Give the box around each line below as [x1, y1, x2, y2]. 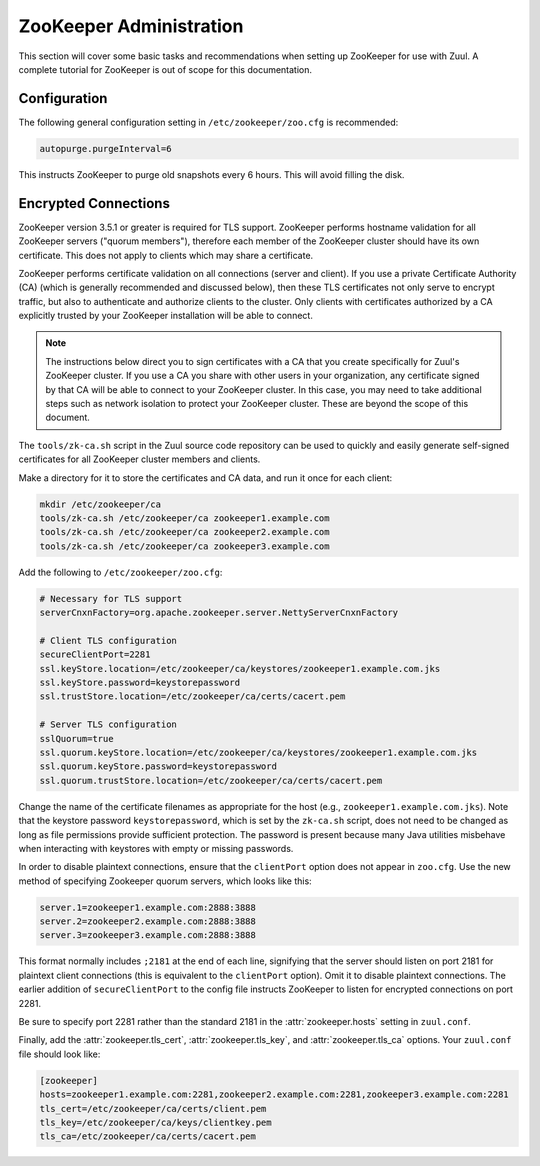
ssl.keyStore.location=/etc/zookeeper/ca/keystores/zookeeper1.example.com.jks [39, 663, 441, 674]
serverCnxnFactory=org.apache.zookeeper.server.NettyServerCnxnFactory [39, 607, 399, 619]
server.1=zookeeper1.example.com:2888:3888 [39, 901, 257, 913]
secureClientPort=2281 [39, 649, 151, 660]
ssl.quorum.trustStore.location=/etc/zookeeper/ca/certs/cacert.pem [39, 775, 383, 786]
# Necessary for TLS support [39, 593, 183, 604]
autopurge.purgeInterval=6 [39, 143, 172, 154]
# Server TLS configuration [39, 719, 177, 730]
